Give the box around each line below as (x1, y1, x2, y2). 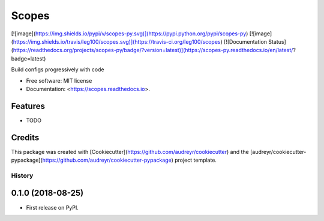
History (11, 171, 34, 180)
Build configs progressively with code (11, 66, 104, 73)
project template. (174, 156, 217, 164)
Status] (268, 38, 286, 45)
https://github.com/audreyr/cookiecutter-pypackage (42, 156, 172, 164)
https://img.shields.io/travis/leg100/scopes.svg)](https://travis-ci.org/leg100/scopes (13, 38, 221, 45)
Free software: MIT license (26, 77, 92, 84)
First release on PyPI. (26, 204, 79, 211)
